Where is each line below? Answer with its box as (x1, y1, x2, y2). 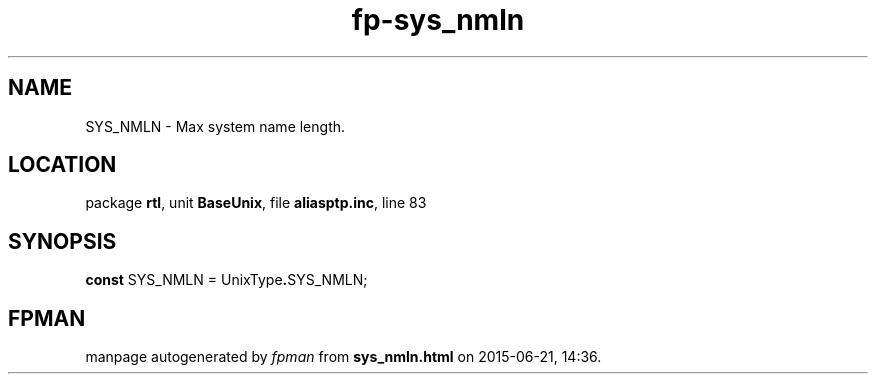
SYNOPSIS (8, 228, 117, 254)
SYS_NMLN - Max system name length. (85, 117, 346, 135)
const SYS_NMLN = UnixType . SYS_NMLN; (85, 271, 368, 289)
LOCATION (8, 152, 117, 178)
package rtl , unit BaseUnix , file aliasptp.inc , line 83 (85, 194, 427, 212)
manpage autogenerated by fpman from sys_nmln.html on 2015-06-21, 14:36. (85, 348, 602, 366)
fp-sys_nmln (351, 3, 525, 37)
